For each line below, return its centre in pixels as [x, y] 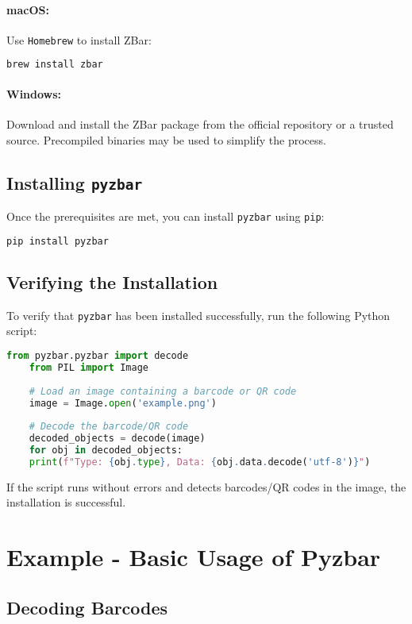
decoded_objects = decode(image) [117, 439]
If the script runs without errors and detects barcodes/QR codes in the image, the [206, 486]
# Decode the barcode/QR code [109, 427]
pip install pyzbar [58, 241]
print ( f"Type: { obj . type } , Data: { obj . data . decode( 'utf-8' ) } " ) [200, 462]
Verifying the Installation [112, 282]
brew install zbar [55, 65]
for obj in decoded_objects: [106, 451]
